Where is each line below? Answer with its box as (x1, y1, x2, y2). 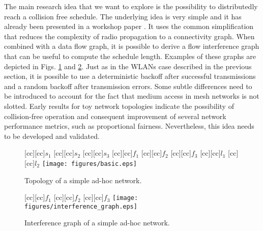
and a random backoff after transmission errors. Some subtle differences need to (4, 80, 252, 91)
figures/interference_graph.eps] (24, 203, 137, 210)
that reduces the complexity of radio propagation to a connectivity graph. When (4, 31, 255, 41)
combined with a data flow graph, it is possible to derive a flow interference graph (4, 41, 259, 51)
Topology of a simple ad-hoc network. (24, 175, 142, 185)
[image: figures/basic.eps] (42, 160, 137, 167)
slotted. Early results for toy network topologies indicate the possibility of (4, 100, 234, 111)
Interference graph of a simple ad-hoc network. (24, 217, 170, 228)
